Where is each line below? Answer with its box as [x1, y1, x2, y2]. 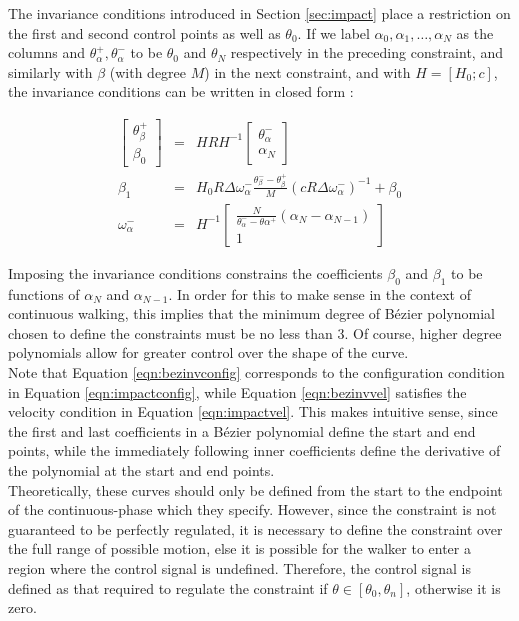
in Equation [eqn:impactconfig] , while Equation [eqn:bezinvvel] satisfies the [8, 381, 467, 402]
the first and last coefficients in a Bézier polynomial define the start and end [8, 420, 476, 441]
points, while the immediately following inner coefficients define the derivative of [8, 440, 501, 461]
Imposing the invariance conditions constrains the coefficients [8, 262, 383, 283]
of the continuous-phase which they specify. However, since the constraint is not [8, 499, 497, 520]
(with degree [109, 61, 187, 82]
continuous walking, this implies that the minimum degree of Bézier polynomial [8, 303, 496, 324]
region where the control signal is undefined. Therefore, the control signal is [8, 557, 471, 578]
